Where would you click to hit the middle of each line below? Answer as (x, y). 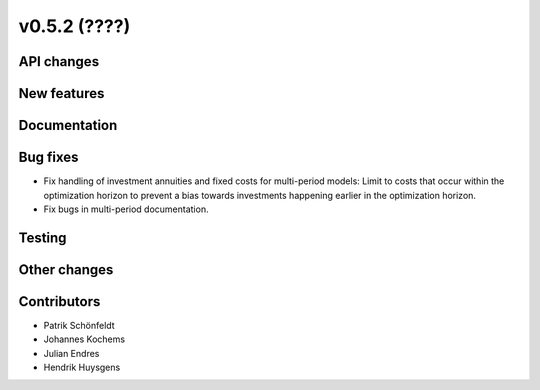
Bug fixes (48, 157)
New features (61, 93)
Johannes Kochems (84, 339)
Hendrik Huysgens (82, 367)
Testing (42, 237)
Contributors (59, 301)
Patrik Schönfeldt (79, 325)
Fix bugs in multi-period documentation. (126, 209)
